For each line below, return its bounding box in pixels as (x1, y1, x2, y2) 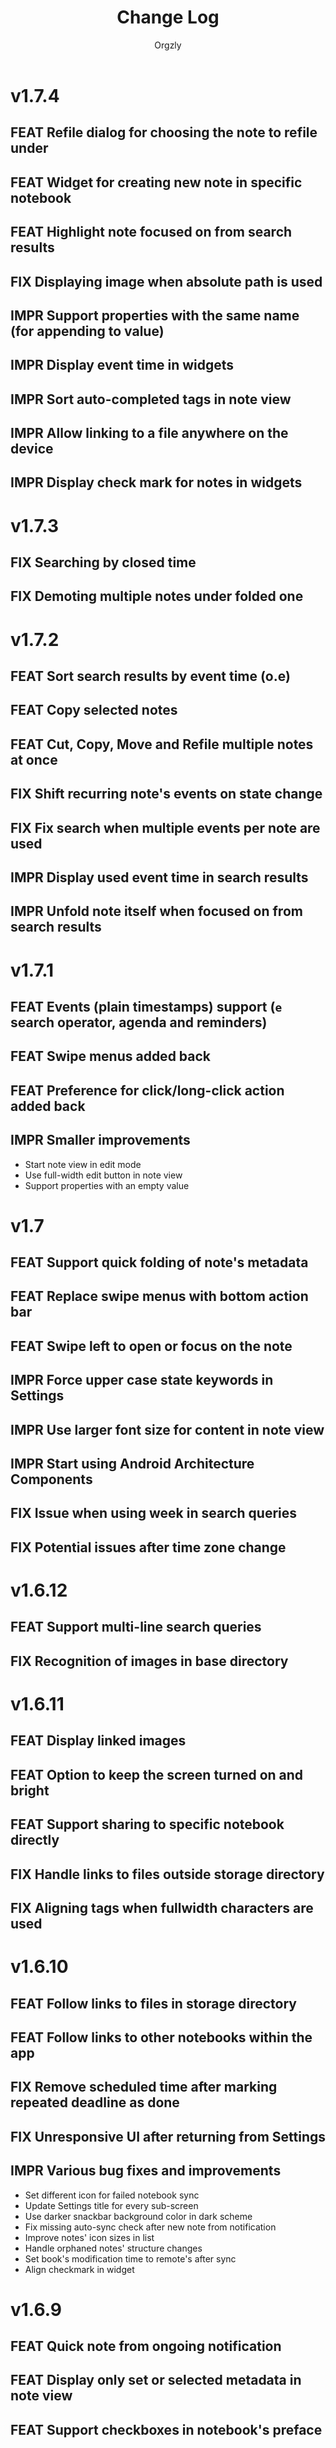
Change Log (116, 6, 220, 29)
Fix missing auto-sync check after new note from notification (24, 2221, 277, 2233)
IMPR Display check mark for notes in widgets (10, 474, 303, 491)
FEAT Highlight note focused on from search (10, 224, 293, 241)
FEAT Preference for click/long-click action (10, 1082, 285, 1099)
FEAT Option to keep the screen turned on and (10, 1766, 304, 1783)
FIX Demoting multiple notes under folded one (10, 588, 304, 605)
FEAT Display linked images (10, 1732, 187, 1750)
